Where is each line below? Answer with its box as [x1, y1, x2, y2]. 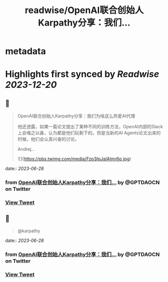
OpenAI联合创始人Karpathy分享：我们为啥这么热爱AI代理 [17, 113, 135, 119]
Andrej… [17, 146, 35, 152]
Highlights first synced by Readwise [5, 69, 159, 80]
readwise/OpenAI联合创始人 [25, 5, 144, 16]
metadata [5, 46, 46, 57]
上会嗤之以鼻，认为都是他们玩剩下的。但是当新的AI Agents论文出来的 [17, 130, 161, 136]
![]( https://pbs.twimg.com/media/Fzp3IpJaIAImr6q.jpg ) [17, 156, 131, 162]
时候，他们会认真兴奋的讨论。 [17, 136, 79, 142]
